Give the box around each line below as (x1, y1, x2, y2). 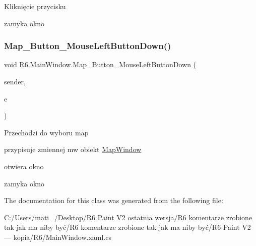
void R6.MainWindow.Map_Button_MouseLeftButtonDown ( (4, 59, 197, 70)
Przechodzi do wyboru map (4, 127, 89, 137)
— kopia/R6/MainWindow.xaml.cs (4, 231, 112, 242)
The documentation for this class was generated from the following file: (4, 195, 223, 206)
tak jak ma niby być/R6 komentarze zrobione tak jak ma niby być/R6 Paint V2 (4, 222, 251, 232)
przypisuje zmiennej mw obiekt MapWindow (4, 144, 142, 155)
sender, (4, 76, 26, 86)
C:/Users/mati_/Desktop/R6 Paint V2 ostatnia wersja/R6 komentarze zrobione (4, 212, 252, 222)
